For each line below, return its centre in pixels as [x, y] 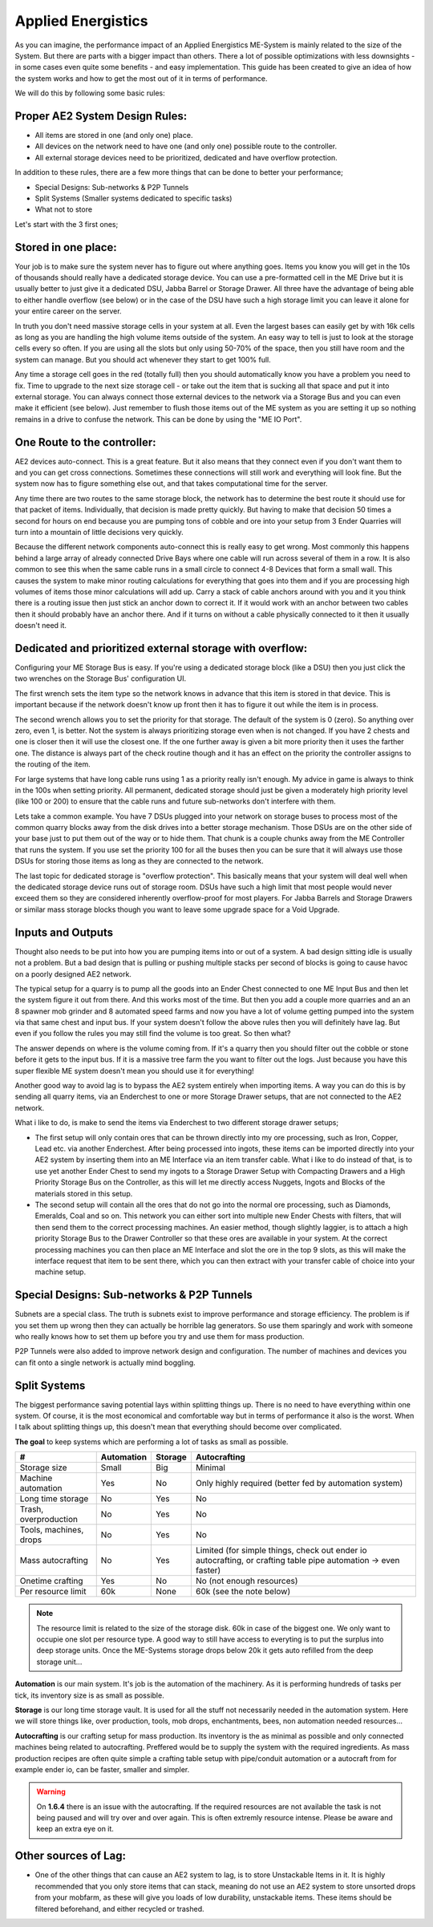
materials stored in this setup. [84, 1193]
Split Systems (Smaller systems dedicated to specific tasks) [134, 198]
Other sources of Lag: [70, 1856]
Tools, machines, [52, 1530]
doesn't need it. [41, 625]
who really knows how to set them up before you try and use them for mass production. [160, 1336]
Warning [51, 1791]
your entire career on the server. [68, 311]
